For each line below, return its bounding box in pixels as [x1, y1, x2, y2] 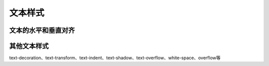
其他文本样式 [9, 42, 49, 50]
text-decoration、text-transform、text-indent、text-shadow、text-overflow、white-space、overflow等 [9, 55, 221, 61]
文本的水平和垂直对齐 [9, 26, 75, 34]
